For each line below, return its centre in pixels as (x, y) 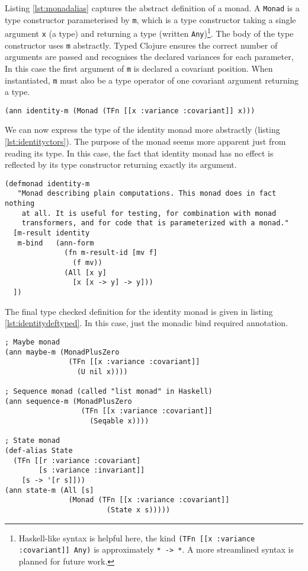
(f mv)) (87, 263)
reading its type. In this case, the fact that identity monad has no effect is (139, 153)
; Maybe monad (33, 342)
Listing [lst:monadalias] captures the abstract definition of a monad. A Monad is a (152, 8)
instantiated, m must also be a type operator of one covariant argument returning (152, 80)
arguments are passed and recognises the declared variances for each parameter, (149, 57)
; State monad (33, 441)
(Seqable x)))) (119, 421)
